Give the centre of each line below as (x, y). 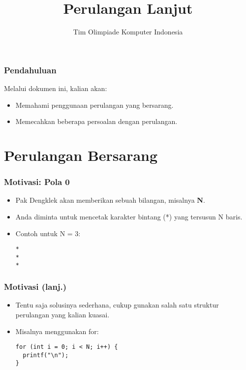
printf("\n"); (46, 355)
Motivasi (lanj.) (35, 287)
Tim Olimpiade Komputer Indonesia (128, 32)
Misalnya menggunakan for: (57, 331)
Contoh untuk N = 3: (48, 233)
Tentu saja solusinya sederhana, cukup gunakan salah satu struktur (117, 305)
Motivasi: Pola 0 (37, 182)
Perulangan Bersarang (81, 155)
